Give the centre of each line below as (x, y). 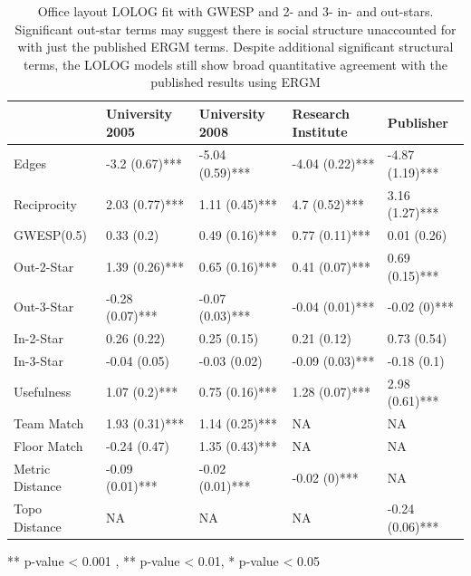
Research (321, 113)
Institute (320, 131)
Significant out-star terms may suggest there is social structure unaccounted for (235, 29)
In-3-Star (38, 360)
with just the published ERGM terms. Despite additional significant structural (235, 47)
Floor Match (48, 445)
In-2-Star (38, 338)
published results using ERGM (235, 82)
